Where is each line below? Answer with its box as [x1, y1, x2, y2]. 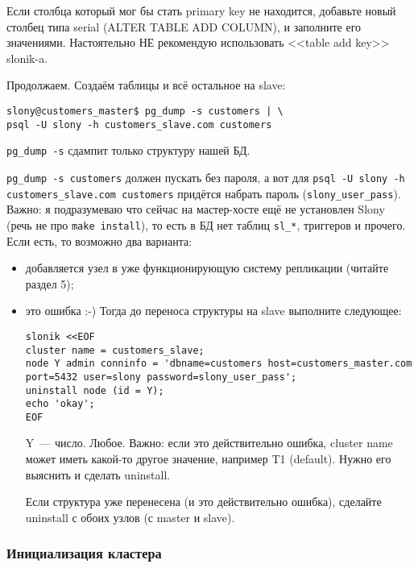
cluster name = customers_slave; [25, 344, 205, 356]
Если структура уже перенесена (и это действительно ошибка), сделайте [25, 493, 382, 510]
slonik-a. [6, 49, 48, 66]
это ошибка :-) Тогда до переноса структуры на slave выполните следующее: [25, 302, 402, 319]
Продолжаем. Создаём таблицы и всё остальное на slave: [6, 77, 286, 93]
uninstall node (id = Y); [25, 384, 164, 396]
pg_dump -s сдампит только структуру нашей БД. [6, 142, 250, 159]
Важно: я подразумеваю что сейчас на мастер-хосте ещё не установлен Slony [6, 201, 385, 218]
